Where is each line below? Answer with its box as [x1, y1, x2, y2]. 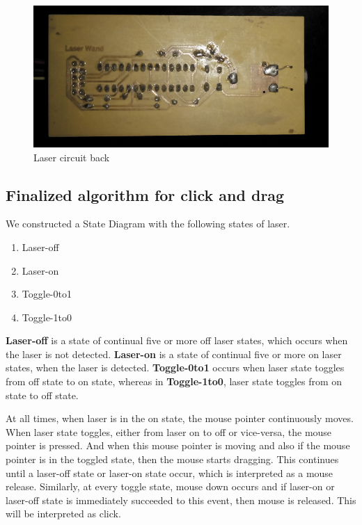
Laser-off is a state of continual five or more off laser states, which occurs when [6, 333, 348, 348]
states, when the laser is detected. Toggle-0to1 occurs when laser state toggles [6, 360, 345, 375]
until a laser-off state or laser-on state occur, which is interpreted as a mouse [6, 465, 333, 480]
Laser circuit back [33, 150, 110, 164]
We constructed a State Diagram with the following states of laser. [6, 216, 290, 231]
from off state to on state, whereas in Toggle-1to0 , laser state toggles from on [6, 374, 343, 389]
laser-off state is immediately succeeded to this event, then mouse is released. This [6, 492, 356, 507]
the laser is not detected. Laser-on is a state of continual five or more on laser [6, 346, 342, 361]
